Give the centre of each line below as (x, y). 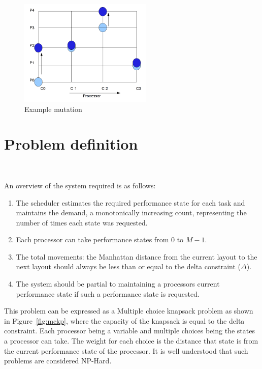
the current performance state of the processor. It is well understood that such (126, 350)
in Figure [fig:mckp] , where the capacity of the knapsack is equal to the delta (124, 320)
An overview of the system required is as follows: (80, 185)
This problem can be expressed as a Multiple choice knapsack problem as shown (129, 311)
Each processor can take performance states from (92, 239)
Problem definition (71, 144)
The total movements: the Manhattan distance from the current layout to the (137, 256)
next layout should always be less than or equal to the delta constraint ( (128, 266)
